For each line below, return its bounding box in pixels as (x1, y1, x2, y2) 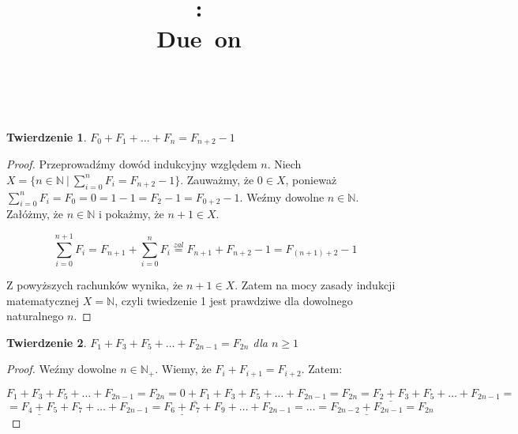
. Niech (267, 156, 302, 172)
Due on (156, 22, 242, 55)
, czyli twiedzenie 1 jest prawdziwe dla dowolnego (114, 292, 353, 308)
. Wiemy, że (155, 360, 212, 377)
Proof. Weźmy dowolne (6, 360, 117, 377)
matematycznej (6, 292, 80, 308)
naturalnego (6, 308, 64, 324)
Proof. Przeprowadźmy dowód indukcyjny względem (6, 156, 257, 172)
